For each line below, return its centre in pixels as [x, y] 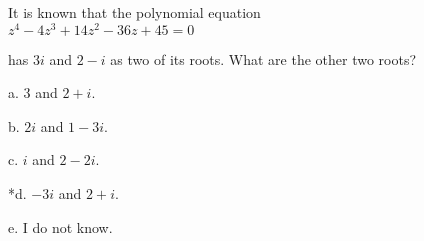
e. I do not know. [60, 226]
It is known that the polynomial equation [134, 12]
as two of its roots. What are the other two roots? [263, 58]
